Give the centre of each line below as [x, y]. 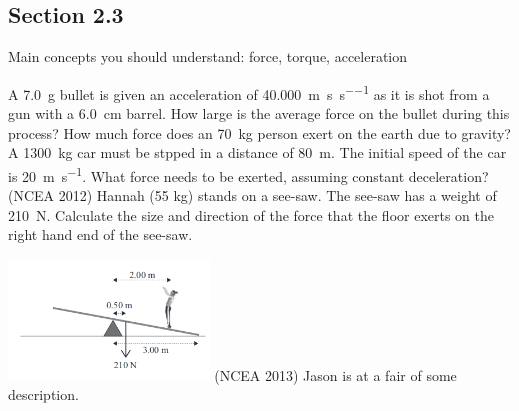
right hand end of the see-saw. [100, 234]
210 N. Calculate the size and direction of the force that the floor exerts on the [251, 214]
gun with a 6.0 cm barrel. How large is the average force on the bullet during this [259, 113]
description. [43, 394]
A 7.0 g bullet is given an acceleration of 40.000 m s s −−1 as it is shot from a [249, 92]
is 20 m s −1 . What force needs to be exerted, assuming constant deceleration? [248, 174]
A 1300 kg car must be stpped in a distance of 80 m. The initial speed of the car [257, 152]
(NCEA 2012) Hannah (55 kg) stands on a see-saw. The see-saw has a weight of [252, 195]
